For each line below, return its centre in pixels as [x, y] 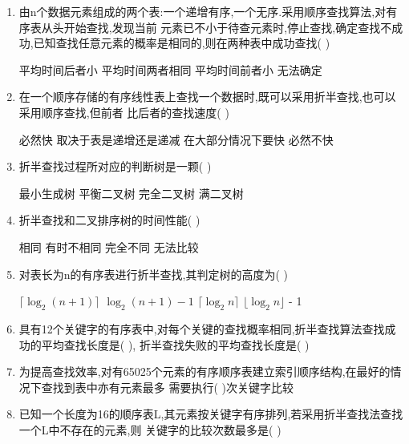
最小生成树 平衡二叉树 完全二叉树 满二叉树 [131, 193]
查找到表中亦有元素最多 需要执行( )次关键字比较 [168, 387]
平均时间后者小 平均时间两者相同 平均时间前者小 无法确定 [170, 69]
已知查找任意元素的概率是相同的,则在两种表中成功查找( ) [182, 43]
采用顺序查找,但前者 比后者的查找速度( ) [124, 112]
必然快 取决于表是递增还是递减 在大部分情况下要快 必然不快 [176, 139]
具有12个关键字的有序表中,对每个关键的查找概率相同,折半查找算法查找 [202, 328]
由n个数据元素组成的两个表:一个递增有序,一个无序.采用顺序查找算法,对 [202, 11]
